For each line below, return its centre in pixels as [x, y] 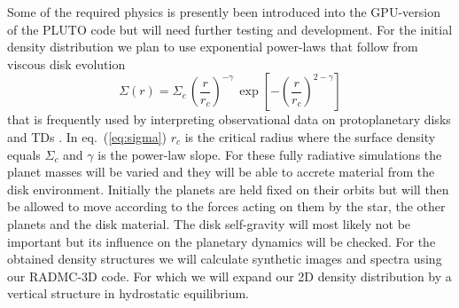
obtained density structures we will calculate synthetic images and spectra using [225, 259]
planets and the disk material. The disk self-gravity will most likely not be [209, 223]
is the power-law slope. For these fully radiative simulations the [270, 154]
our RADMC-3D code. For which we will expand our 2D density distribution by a [229, 276]
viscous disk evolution [66, 63]
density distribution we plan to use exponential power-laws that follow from [213, 47]
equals [24, 154]
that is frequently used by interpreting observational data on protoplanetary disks [229, 119]
